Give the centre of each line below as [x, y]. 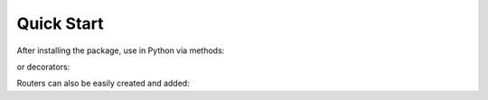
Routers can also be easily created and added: [103, 83]
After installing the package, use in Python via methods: [121, 50]
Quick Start [60, 23]
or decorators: [43, 67]
